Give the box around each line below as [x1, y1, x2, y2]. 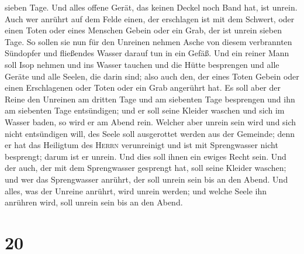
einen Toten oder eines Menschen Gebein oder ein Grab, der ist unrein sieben [5, 24, 282, 36]
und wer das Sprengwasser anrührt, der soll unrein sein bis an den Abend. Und [5, 173, 288, 185]
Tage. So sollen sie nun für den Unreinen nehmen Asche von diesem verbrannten [5, 35, 292, 47]
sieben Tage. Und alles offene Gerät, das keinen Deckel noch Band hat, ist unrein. [5, 1, 298, 13]
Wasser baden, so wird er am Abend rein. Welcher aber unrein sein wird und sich [5, 115, 296, 128]
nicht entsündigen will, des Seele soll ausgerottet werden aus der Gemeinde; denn [5, 127, 295, 139]
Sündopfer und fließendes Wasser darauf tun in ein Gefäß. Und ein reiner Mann [5, 47, 289, 59]
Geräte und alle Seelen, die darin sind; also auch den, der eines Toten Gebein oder [5, 70, 299, 82]
